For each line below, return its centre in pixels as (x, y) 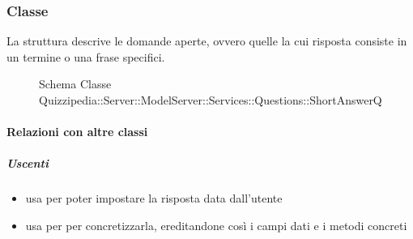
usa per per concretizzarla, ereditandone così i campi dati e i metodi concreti (216, 225)
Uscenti (28, 163)
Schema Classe (75, 84)
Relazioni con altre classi (77, 132)
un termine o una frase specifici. (86, 56)
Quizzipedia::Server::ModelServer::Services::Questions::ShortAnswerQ (211, 100)
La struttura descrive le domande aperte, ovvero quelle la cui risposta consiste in (207, 41)
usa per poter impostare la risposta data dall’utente (154, 198)
